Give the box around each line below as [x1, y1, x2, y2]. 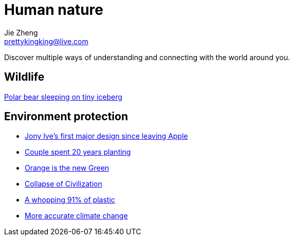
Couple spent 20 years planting [25, 147, 131, 157]
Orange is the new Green [25, 163, 109, 173]
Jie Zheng [4, 28, 38, 37]
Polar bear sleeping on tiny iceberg [4, 92, 122, 101]
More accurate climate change [25, 211, 128, 220]
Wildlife [4, 70, 45, 84]
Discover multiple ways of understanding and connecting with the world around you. [4, 52, 290, 62]
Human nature [4, 1, 103, 19]
